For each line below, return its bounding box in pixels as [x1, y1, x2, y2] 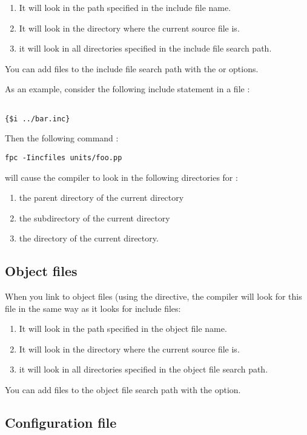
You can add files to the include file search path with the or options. [5, 62, 259, 75]
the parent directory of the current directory [19, 191, 184, 204]
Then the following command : [5, 132, 119, 144]
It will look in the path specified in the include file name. [19, 1, 231, 13]
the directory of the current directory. [19, 232, 159, 244]
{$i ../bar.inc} [5, 114, 70, 123]
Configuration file [5, 413, 117, 432]
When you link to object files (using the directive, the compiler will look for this [5, 290, 302, 303]
